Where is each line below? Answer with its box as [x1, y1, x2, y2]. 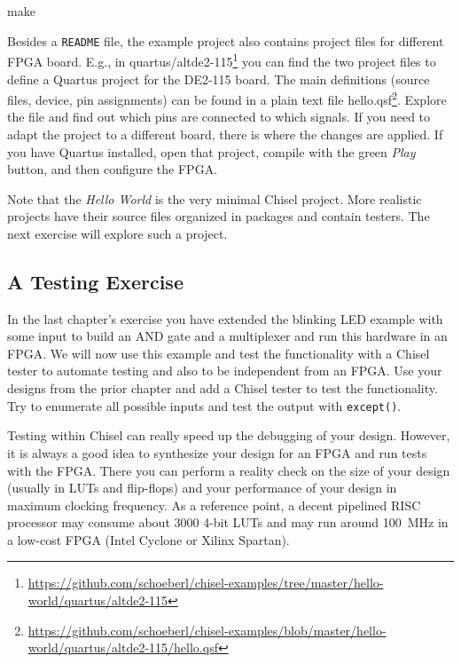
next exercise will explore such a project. [7, 224, 228, 242]
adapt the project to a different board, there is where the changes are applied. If [7, 124, 443, 143]
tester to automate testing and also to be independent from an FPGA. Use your [7, 361, 442, 380]
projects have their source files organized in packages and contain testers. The [7, 207, 430, 225]
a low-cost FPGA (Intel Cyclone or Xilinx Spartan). [7, 530, 290, 549]
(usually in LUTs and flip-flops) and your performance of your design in [7, 478, 397, 497]
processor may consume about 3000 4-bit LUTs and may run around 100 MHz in [7, 513, 449, 532]
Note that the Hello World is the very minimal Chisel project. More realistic [7, 189, 422, 208]
